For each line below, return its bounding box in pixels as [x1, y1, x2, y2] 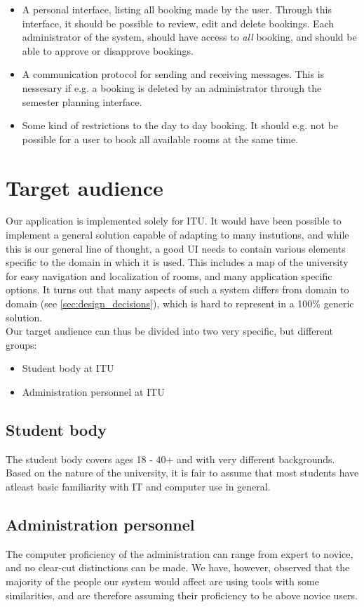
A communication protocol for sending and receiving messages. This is [22, 67, 325, 81]
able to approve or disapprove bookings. [22, 43, 194, 58]
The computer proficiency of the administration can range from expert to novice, [6, 546, 353, 561]
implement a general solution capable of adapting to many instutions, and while [6, 227, 349, 242]
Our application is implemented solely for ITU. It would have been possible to [6, 213, 342, 228]
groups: [6, 337, 37, 352]
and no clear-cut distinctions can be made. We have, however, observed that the [6, 560, 350, 575]
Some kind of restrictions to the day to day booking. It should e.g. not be [22, 118, 339, 133]
